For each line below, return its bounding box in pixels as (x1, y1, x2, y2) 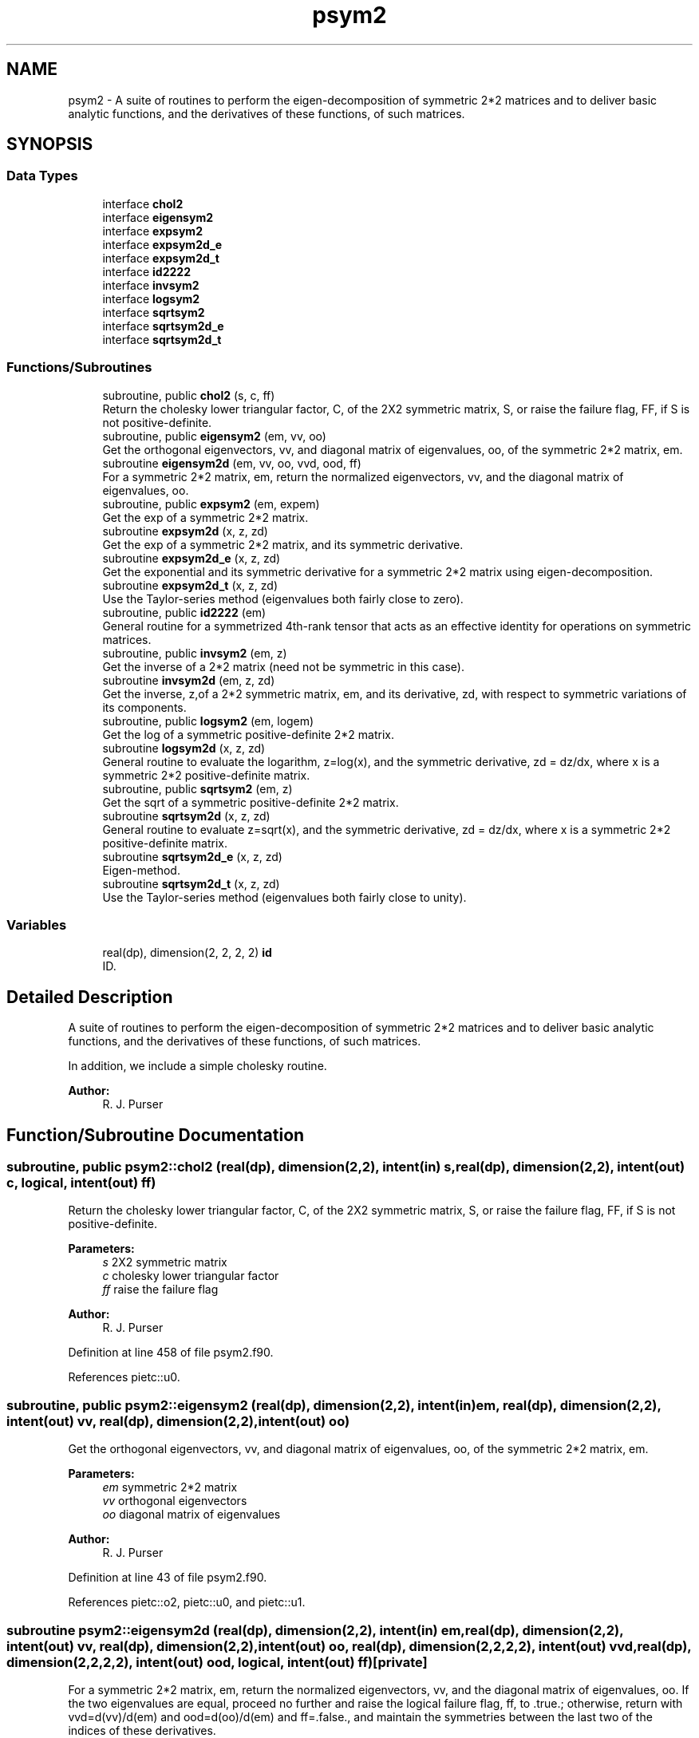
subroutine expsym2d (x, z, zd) (102, 523, 268, 538)
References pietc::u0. (68, 1370, 180, 1384)
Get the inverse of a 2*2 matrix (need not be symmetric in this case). (102, 659, 464, 673)
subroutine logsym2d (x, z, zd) (102, 741, 266, 755)
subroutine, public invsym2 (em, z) (102, 646, 287, 660)
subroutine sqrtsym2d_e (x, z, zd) (102, 849, 282, 863)
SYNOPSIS (6, 134, 93, 155)
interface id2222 (102, 264, 191, 278)
